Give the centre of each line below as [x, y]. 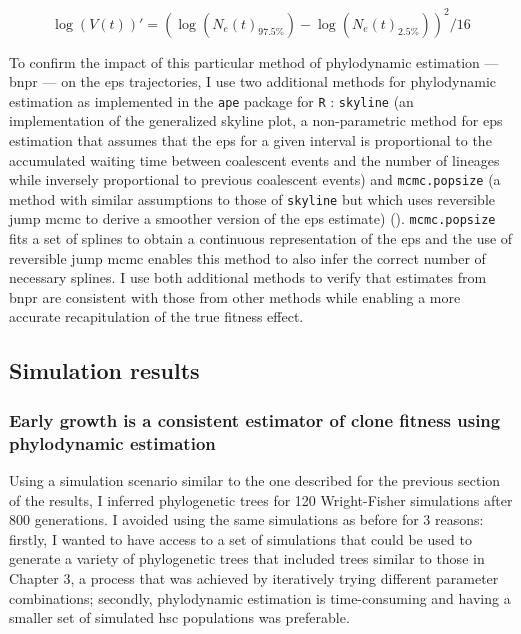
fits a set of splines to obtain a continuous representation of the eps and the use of [261, 238]
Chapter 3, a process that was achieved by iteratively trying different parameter [254, 577]
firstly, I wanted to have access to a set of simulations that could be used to [240, 538]
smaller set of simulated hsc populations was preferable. [179, 617]
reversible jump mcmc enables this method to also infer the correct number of [247, 257]
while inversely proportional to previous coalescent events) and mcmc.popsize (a [255, 179]
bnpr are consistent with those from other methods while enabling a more [235, 296]
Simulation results [104, 370]
